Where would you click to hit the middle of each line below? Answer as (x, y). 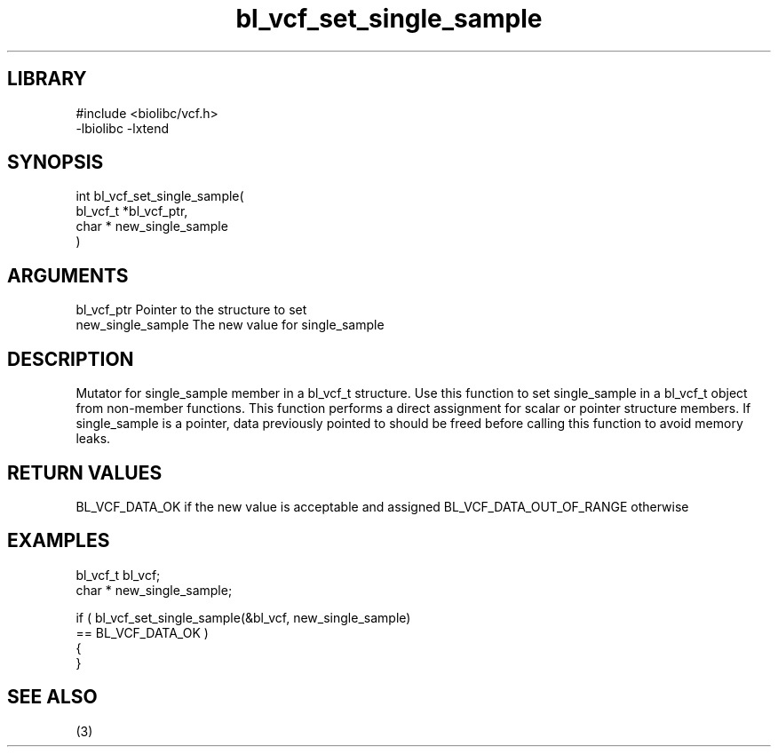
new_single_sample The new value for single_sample (230, 325)
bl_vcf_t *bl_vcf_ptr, (132, 211)
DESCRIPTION (71, 359)
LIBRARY (47, 79)
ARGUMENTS (68, 275)
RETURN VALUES (85, 472)
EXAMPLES (59, 541)
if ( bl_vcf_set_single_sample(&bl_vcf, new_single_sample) (243, 617)
